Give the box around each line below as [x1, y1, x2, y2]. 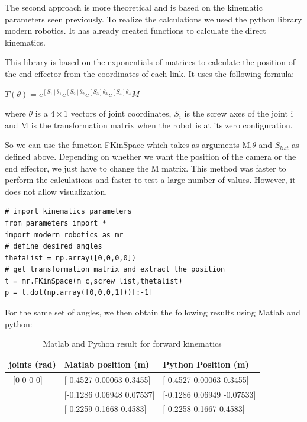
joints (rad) [9, 357, 56, 370]
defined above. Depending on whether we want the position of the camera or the [5, 150, 296, 162]
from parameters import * [5, 218, 106, 227]
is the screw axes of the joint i [184, 107, 293, 120]
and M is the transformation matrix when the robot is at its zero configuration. [5, 118, 293, 131]
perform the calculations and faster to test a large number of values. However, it [5, 173, 296, 186]
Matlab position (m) [64, 357, 150, 370]
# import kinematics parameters [5, 207, 132, 216]
